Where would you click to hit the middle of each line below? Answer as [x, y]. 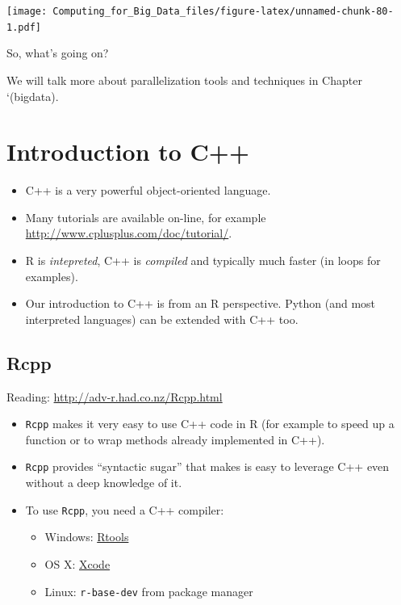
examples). [52, 276]
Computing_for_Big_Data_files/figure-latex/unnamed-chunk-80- [223, 11]
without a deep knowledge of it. [104, 483]
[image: [27, 11]
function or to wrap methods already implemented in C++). [175, 439]
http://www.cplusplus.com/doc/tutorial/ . [129, 233]
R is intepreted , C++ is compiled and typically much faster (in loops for [203, 260]
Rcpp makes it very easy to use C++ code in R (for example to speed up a [210, 424]
